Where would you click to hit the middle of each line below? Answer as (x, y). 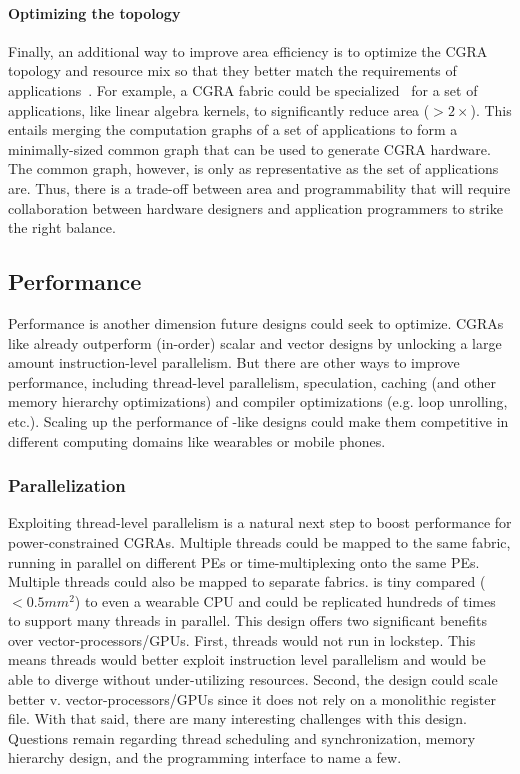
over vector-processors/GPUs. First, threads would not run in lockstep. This (242, 639)
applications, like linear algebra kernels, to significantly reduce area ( (219, 109)
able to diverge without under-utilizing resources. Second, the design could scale (253, 679)
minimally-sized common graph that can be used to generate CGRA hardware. (249, 148)
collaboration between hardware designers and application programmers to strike (255, 207)
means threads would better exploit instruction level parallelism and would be (247, 659)
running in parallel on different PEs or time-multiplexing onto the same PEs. (244, 561)
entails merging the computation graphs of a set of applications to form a (233, 129)
